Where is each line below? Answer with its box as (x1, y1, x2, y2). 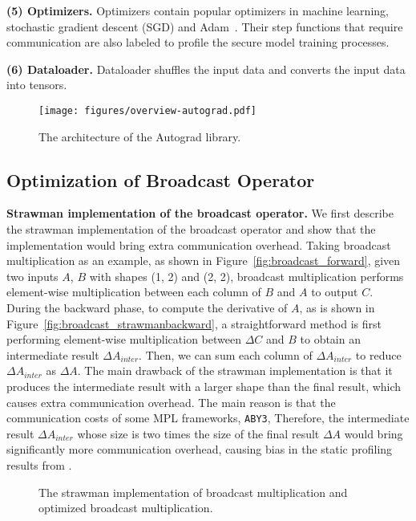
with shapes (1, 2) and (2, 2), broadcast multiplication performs (89, 267, 404, 284)
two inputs (6, 267, 59, 284)
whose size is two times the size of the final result (77, 425, 320, 442)
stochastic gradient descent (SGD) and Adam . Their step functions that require (6, 18, 403, 35)
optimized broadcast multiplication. (38, 499, 213, 516)
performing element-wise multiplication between (6, 331, 241, 348)
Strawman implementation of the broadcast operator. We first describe (6, 205, 394, 222)
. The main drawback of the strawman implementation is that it (77, 362, 393, 379)
